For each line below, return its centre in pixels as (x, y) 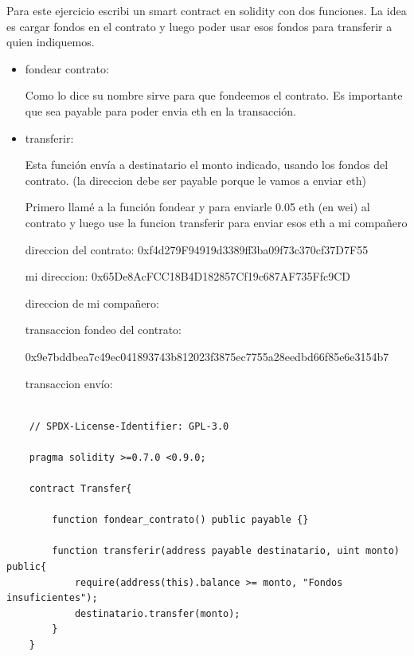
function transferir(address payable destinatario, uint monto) (226, 551)
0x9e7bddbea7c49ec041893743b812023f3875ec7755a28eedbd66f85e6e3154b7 (207, 356)
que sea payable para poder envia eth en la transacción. (160, 110)
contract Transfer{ (80, 489)
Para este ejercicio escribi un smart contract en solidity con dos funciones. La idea (207, 10)
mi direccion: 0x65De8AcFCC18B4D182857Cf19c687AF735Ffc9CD (187, 276)
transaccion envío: (69, 383)
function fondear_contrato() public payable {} (180, 520)
